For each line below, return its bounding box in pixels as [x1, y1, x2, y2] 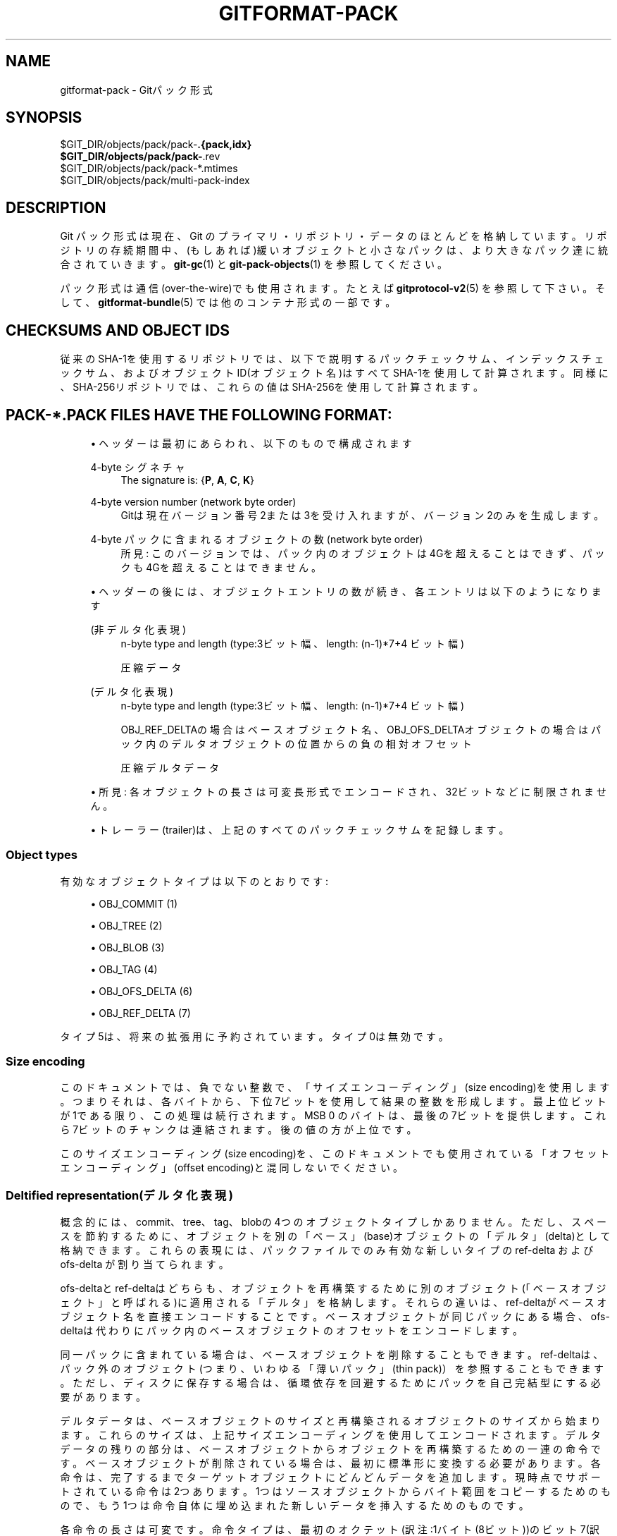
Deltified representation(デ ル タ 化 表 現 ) [6, 1188, 234, 1202]
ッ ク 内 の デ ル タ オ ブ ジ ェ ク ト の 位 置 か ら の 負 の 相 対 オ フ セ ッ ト [120, 737, 472, 750]
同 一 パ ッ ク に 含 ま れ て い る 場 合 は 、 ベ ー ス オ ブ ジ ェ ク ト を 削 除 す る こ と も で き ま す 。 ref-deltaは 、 [60, 1348, 604, 1361]
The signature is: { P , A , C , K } [120, 473, 254, 486]
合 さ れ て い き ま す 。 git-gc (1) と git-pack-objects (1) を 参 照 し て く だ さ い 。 [60, 258, 448, 271]
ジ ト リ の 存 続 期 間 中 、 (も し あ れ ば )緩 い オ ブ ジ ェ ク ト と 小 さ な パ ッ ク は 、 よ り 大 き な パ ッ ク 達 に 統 [60, 244, 608, 257]
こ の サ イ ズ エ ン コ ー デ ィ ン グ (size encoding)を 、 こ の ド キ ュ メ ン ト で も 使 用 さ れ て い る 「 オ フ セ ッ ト [60, 1147, 610, 1160]
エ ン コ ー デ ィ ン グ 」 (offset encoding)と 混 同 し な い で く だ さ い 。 [60, 1162, 403, 1174]
